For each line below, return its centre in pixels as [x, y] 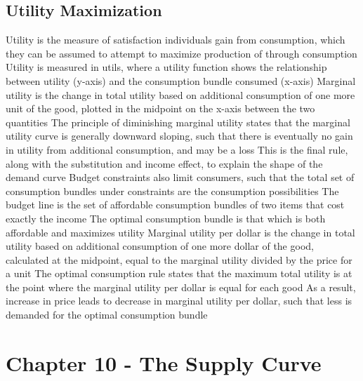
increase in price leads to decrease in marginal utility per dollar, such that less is [179, 301]
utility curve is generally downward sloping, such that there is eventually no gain [179, 136]
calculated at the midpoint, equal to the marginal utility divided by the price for [179, 259]
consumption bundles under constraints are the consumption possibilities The [172, 190]
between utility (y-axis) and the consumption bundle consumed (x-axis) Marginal [181, 80]
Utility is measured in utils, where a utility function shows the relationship [166, 67]
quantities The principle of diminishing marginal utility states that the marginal [178, 122]
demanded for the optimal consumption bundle [107, 315]
